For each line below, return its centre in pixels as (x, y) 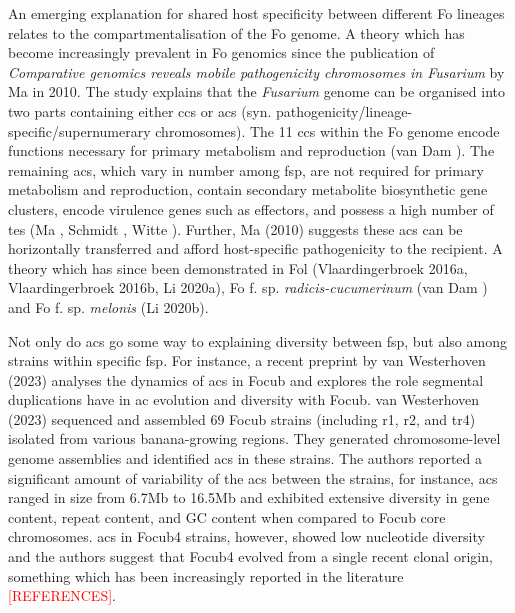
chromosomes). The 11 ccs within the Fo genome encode (327, 130)
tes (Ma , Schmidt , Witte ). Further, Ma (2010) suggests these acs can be (235, 228)
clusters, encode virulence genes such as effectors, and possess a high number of (251, 208)
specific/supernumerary (79, 130)
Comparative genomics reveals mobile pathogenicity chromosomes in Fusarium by (256, 71)
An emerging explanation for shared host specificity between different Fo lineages (256, 13)
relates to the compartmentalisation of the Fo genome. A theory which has (236, 32)
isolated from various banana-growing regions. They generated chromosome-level (254, 438)
